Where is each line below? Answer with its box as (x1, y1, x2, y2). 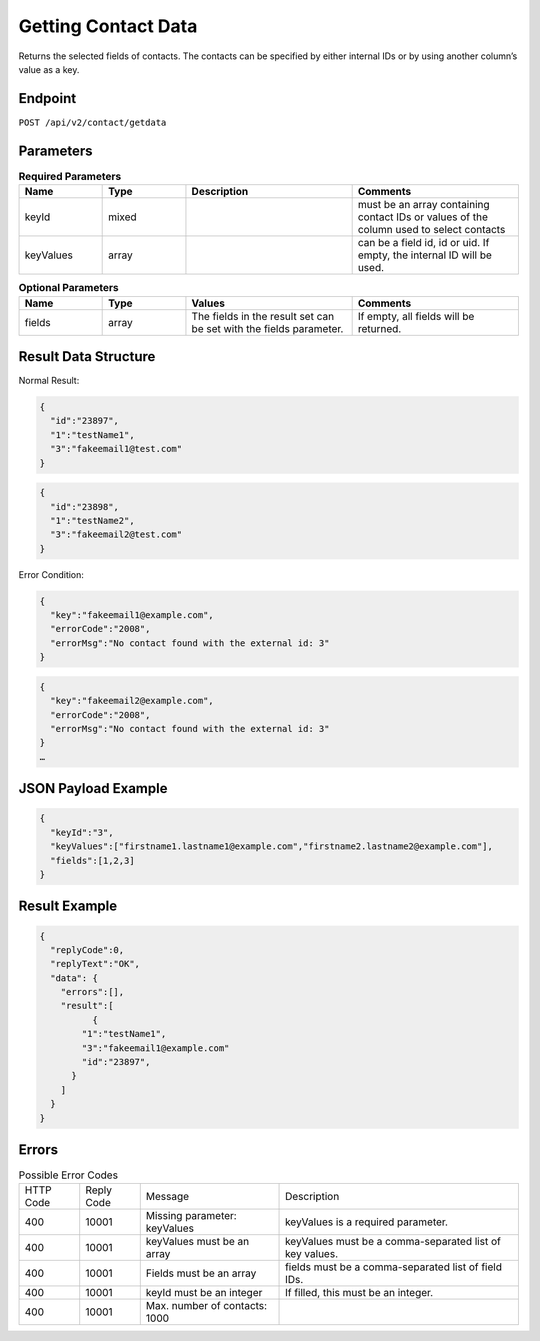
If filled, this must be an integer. (285, 1286, 434, 1300)
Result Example (18, 898, 118, 915)
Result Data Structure (18, 348, 156, 365)
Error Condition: (18, 568, 85, 580)
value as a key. (18, 63, 80, 75)
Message (145, 1190, 190, 1204)
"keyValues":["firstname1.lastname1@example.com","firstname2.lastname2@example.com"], (50, 841, 494, 852)
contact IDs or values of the (357, 210, 489, 224)
